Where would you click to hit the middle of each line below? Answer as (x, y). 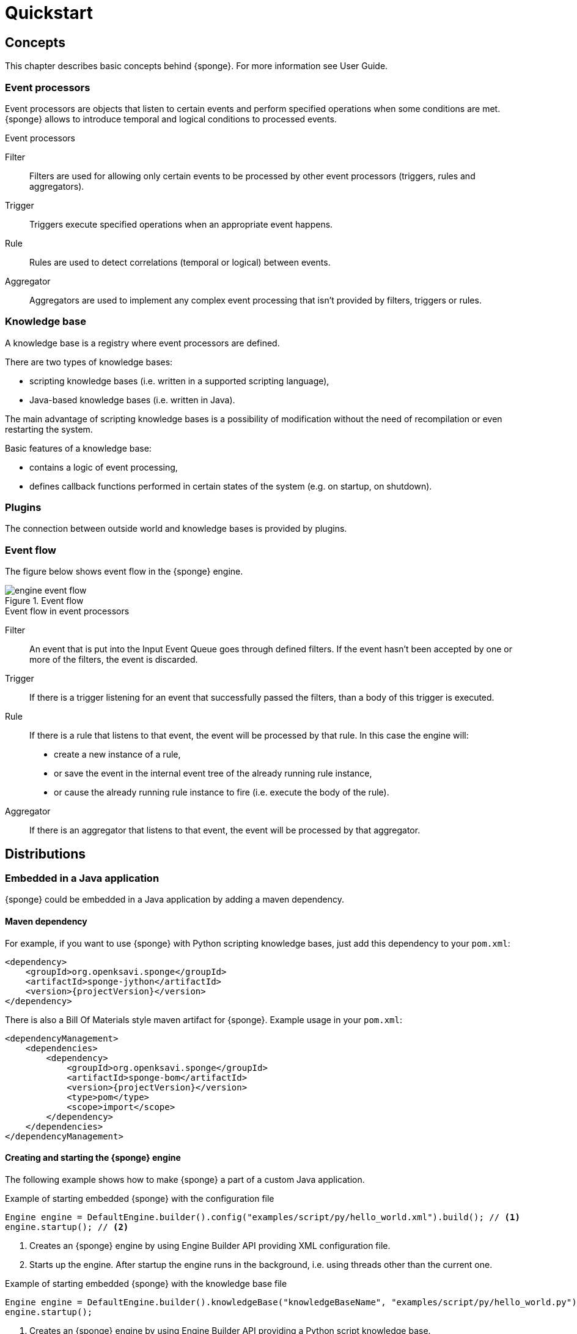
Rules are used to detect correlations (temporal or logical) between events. (180, 262)
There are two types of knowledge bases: (89, 362)
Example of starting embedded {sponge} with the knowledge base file (146, 1283)
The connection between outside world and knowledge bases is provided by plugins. (176, 529)
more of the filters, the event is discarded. (114, 660)
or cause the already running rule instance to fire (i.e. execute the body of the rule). (222, 792)
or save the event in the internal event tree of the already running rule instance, (213, 773)
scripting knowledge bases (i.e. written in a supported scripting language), (179, 381)
